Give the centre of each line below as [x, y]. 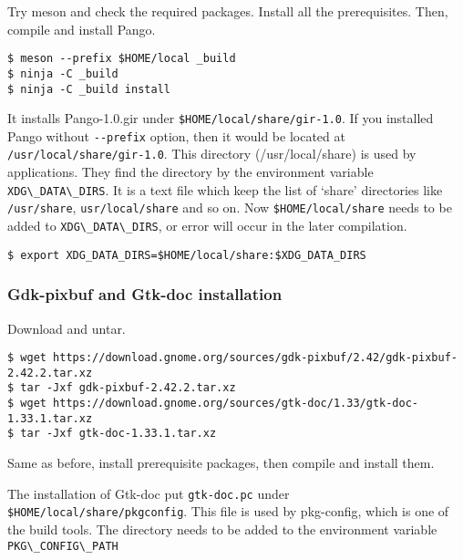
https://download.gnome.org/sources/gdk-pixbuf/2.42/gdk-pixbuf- [255, 358]
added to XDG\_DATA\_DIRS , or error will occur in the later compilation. [207, 226]
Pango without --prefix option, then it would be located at [176, 135]
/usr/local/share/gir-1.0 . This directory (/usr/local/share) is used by [212, 154]
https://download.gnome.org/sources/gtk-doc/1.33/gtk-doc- [236, 404]
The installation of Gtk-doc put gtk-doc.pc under [149, 493]
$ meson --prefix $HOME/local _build [122, 59]
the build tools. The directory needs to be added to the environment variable [222, 529]
